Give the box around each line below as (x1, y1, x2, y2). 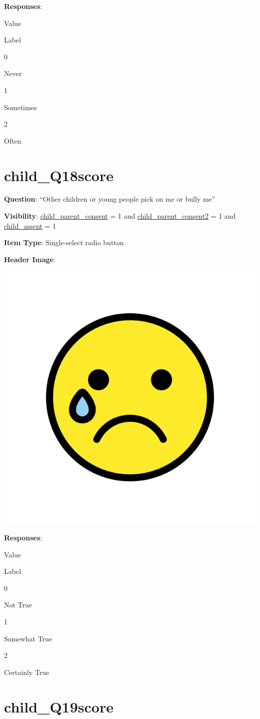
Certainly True (4, 666, 49, 677)
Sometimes (4, 102, 37, 112)
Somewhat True (4, 633, 52, 643)
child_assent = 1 (4, 220, 56, 231)
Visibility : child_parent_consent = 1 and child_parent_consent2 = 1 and (4, 211, 236, 221)
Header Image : (4, 254, 55, 264)
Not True (4, 599, 32, 610)
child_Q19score (4, 696, 113, 716)
